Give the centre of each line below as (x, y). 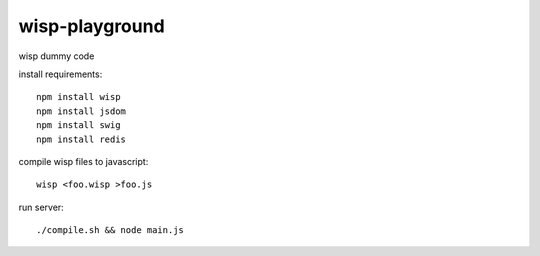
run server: (41, 207)
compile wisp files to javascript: (83, 161)
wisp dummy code (56, 56)
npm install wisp (78, 97)
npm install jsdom (81, 111)
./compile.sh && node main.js (110, 230)
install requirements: (60, 74)
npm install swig (78, 125)
